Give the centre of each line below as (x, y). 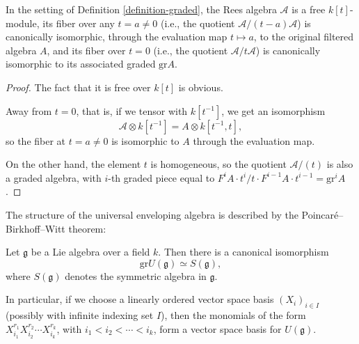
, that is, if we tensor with (132, 110)
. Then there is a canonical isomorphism (244, 252)
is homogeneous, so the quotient (218, 164)
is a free (309, 9)
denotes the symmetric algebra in (136, 275)
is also (340, 164)
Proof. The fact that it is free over (78, 87)
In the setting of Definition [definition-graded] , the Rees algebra (141, 9)
